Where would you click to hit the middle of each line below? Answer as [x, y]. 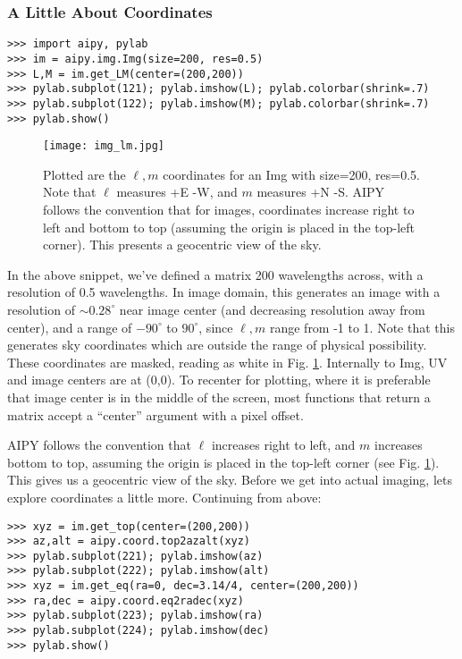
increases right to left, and [283, 445]
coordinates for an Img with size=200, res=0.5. [291, 174]
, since [216, 327]
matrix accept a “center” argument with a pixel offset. [155, 414]
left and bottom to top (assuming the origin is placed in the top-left [229, 227]
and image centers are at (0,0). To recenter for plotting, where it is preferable [219, 380]
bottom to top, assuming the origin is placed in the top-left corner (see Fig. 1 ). [223, 462]
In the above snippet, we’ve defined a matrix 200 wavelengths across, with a [215, 274]
